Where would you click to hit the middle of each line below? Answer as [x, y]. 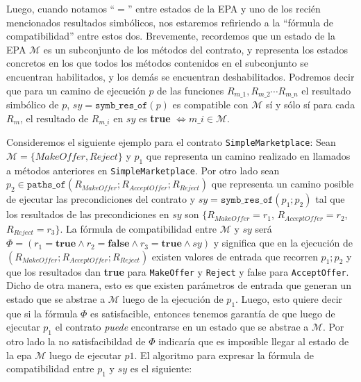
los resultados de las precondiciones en [88, 214]
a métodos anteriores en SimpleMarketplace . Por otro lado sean [143, 170]
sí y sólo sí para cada [310, 105]
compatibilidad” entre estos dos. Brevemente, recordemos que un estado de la [171, 36]
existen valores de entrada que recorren [235, 256]
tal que [330, 199]
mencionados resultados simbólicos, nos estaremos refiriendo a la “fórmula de [170, 22]
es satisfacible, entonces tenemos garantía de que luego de [213, 313]
